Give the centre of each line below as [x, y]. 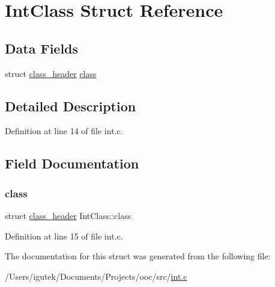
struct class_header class [51, 73]
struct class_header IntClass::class [68, 215]
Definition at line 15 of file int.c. [64, 236]
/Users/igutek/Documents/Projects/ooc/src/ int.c [96, 276]
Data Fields [42, 48]
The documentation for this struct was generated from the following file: [138, 256]
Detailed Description [71, 106]
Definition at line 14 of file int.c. [64, 131]
